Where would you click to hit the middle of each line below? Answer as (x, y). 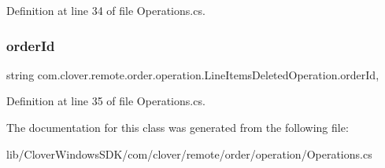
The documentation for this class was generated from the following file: (178, 127)
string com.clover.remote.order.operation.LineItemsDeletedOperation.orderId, (193, 74)
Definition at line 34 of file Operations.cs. (106, 10)
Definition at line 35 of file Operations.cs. (106, 101)
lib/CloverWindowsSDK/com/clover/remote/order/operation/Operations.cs (189, 153)
